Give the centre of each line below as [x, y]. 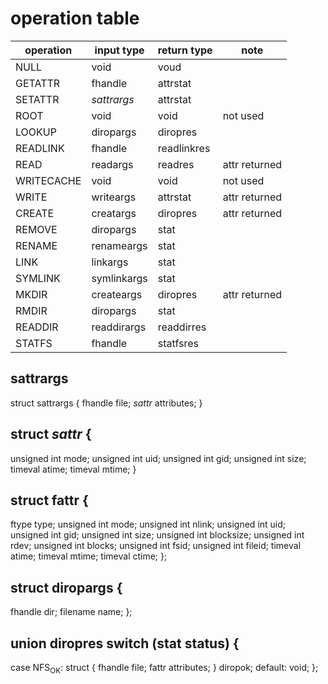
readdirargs [119, 327]
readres [176, 164]
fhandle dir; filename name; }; [71, 612]
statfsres [178, 343]
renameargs [119, 245]
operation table [75, 18]
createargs [117, 294]
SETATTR [37, 99]
